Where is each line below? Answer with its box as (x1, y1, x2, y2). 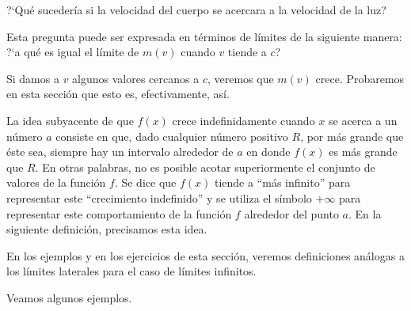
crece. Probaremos (315, 70, 405, 86)
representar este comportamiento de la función (6, 205, 232, 222)
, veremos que (207, 70, 274, 86)
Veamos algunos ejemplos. (6, 289, 132, 305)
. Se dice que (114, 174, 177, 191)
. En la (348, 205, 382, 222)
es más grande (329, 143, 398, 160)
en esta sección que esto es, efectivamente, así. (6, 85, 230, 102)
